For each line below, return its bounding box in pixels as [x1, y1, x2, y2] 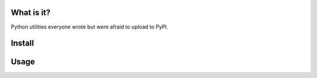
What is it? [11, 8, 51, 17]
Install [11, 38, 35, 48]
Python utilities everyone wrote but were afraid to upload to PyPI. [11, 23, 168, 30]
